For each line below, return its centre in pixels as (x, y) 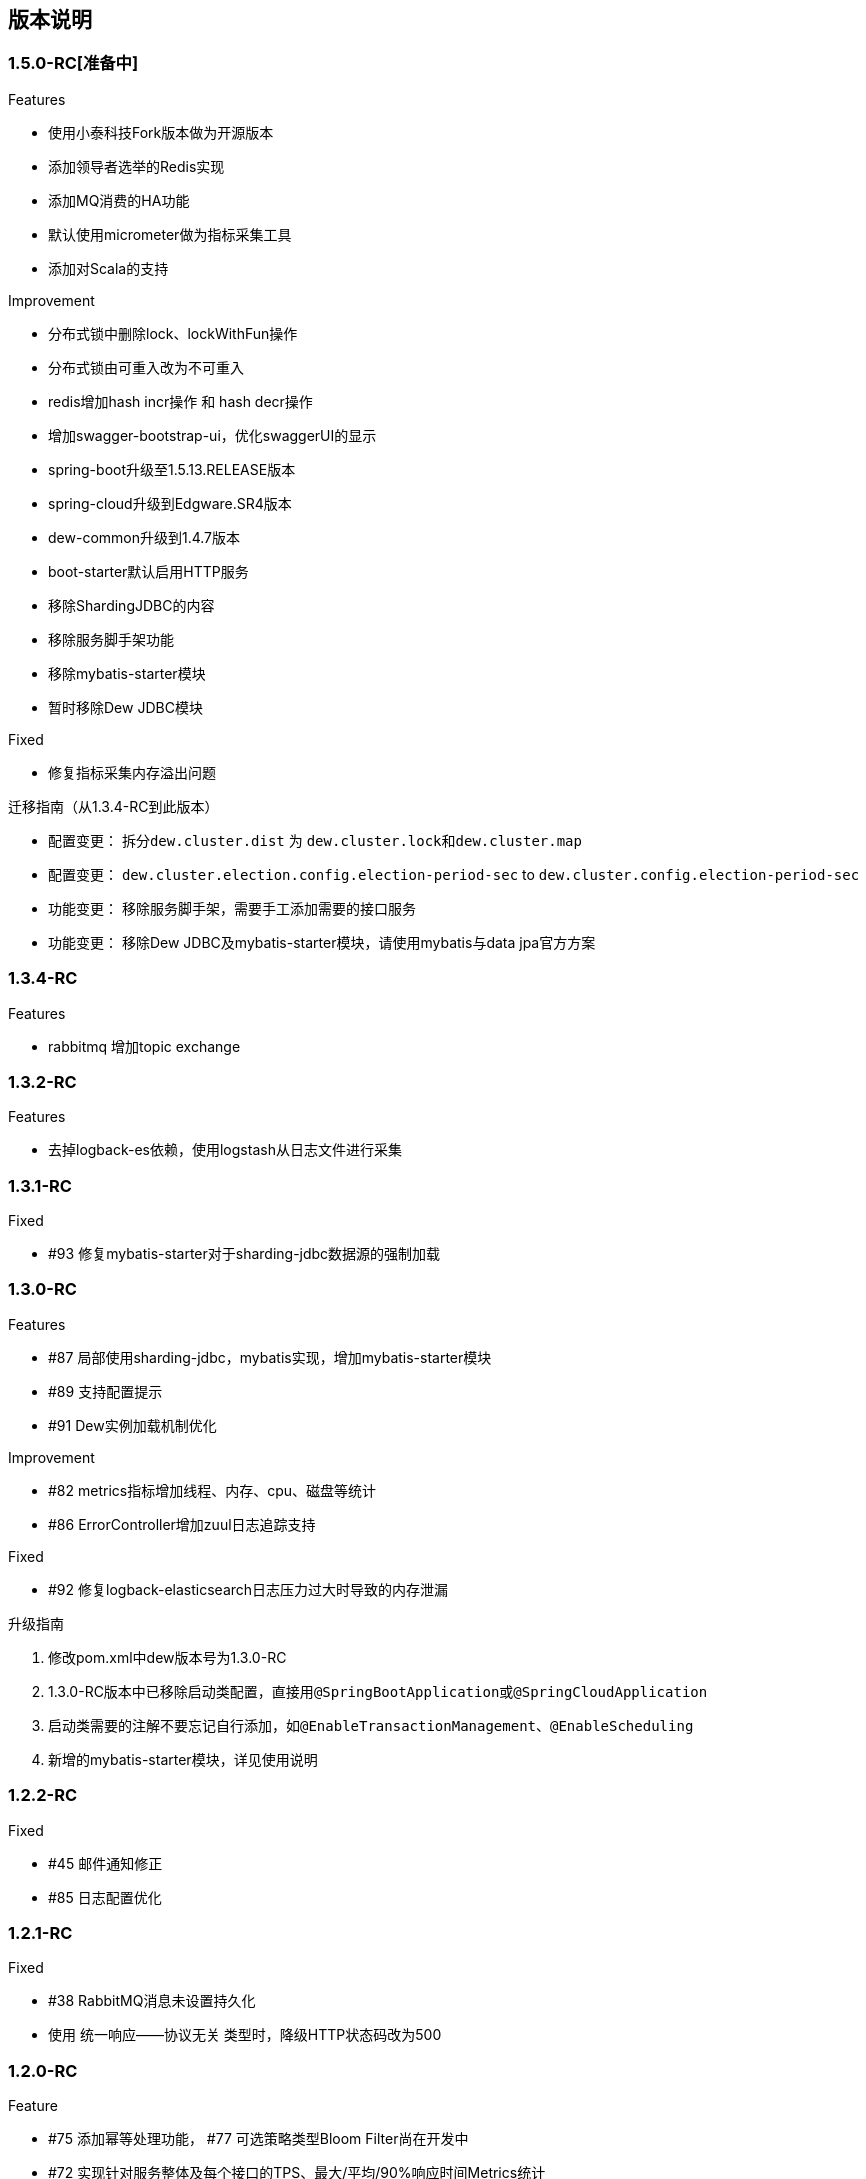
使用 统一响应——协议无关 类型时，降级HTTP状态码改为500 (245, 2035)
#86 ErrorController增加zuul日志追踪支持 (182, 1524)
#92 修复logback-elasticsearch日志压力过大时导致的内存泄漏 (248, 1589)
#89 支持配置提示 (105, 1391)
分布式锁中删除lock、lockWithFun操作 (173, 333)
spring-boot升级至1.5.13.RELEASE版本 (172, 469)
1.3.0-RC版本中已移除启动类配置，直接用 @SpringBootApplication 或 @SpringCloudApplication (378, 1691)
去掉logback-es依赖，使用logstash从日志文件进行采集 (225, 1150)
